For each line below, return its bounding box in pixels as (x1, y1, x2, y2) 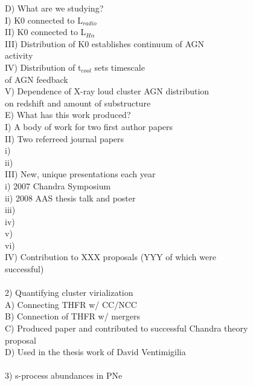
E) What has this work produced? (5, 108, 131, 121)
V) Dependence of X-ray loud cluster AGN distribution (5, 85, 210, 97)
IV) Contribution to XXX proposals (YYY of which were (5, 250, 216, 263)
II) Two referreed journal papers (5, 132, 124, 145)
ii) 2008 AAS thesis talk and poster (5, 191, 136, 204)
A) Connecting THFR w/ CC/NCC (5, 298, 137, 310)
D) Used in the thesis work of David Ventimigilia (5, 345, 186, 358)
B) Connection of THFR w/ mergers (5, 310, 140, 322)
